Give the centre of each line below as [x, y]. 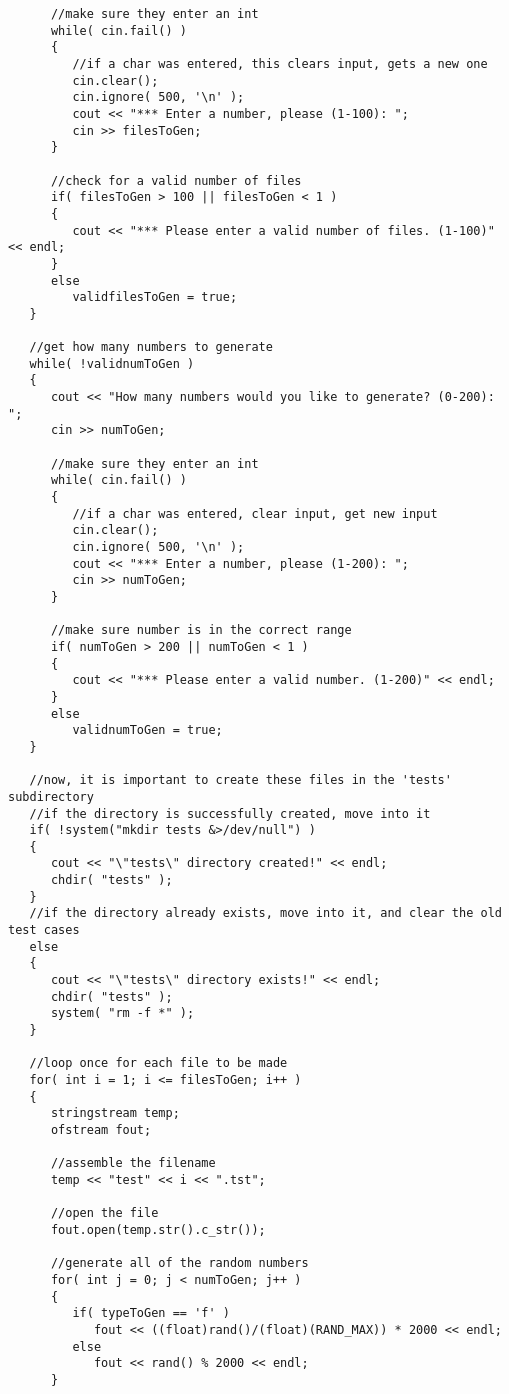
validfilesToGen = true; [155, 297]
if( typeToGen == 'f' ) [151, 1313]
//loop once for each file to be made [158, 1063]
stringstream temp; [115, 1113]
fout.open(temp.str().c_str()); [158, 1229]
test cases [44, 930]
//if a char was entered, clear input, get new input [255, 513]
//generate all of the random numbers [179, 1263]
